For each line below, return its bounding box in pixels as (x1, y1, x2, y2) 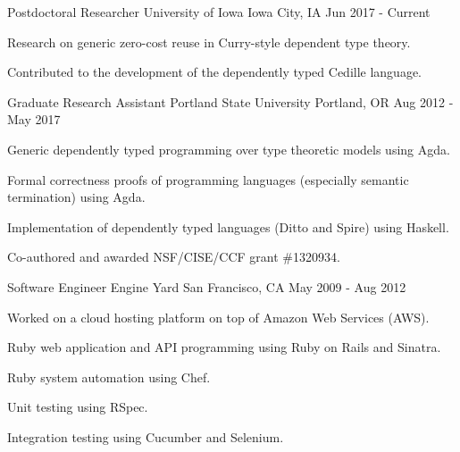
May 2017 (7, 110, 61, 129)
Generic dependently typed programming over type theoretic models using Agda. (7, 139, 450, 158)
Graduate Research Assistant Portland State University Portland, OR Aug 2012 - (7, 92, 454, 111)
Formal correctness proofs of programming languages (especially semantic (7, 170, 409, 188)
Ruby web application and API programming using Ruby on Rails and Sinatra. (7, 338, 441, 356)
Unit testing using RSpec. (7, 398, 148, 416)
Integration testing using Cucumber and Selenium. (7, 427, 284, 446)
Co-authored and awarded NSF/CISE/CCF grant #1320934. (7, 247, 340, 266)
